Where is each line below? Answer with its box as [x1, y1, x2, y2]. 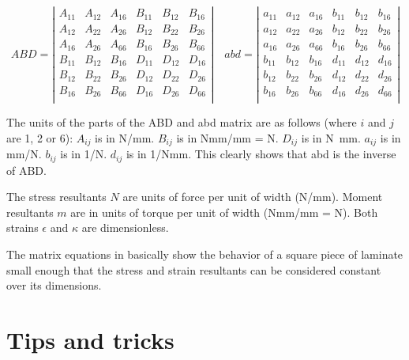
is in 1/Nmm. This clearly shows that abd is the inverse [126, 146, 396, 162]
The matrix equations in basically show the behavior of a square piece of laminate [6, 245, 403, 262]
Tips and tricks [6, 323, 174, 355]
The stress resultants [6, 188, 107, 205]
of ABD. [6, 161, 47, 178]
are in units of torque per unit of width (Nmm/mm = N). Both [70, 203, 378, 220]
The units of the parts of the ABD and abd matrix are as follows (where [6, 114, 357, 131]
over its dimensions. [6, 277, 102, 294]
